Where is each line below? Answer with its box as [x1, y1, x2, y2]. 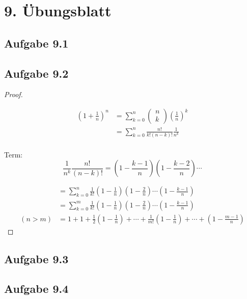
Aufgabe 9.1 [4, 35, 69, 51]
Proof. [4, 89, 23, 100]
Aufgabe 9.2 [4, 65, 69, 81]
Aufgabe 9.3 [4, 250, 69, 266]
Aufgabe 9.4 [4, 281, 69, 296]
